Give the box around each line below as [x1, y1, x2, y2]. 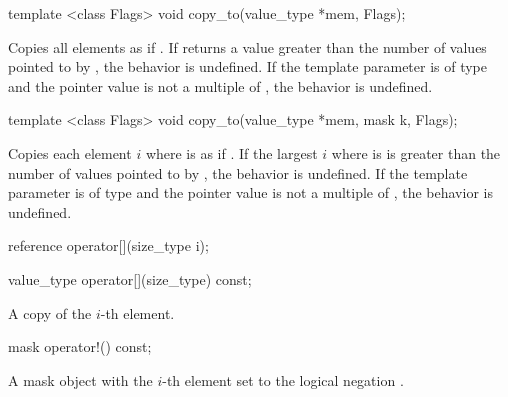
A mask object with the [8, 369, 153, 390]
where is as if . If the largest [145, 142, 318, 163]
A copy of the [8, 302, 92, 323]
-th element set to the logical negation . [162, 369, 404, 390]
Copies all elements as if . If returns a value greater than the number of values [8, 36, 487, 57]
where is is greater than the [331, 142, 501, 163]
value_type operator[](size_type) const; [8, 268, 252, 289]
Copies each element [8, 142, 132, 163]
